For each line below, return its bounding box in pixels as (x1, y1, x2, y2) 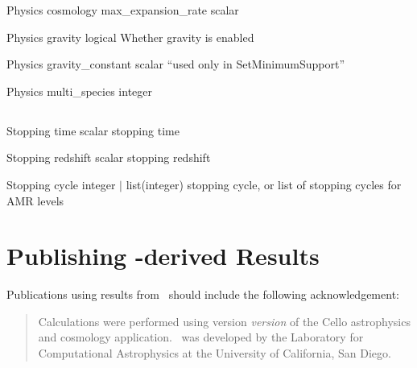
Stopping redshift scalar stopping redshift (6, 149, 211, 166)
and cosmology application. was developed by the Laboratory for (38, 329, 364, 345)
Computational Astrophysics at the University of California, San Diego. (38, 345, 391, 362)
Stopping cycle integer (6, 176, 116, 192)
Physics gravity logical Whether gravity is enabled (6, 28, 254, 45)
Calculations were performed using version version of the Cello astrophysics (38, 312, 411, 329)
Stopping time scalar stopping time (6, 122, 180, 139)
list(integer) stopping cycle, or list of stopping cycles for (126, 176, 402, 192)
